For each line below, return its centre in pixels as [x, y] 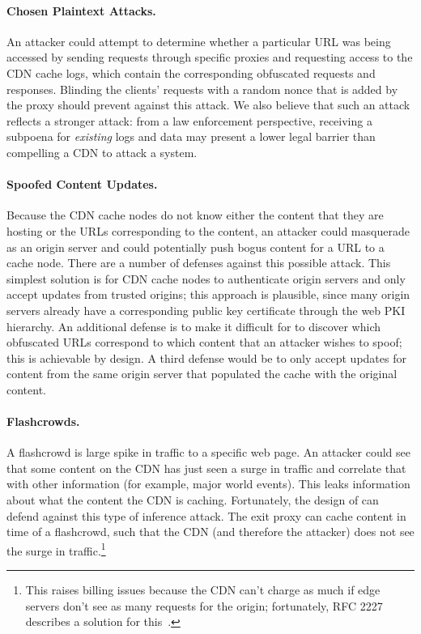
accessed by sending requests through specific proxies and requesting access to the [210, 57]
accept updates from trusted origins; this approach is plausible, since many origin [208, 294]
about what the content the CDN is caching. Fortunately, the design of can [193, 500]
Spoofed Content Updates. [82, 184]
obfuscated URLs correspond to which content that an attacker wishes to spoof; [204, 342]
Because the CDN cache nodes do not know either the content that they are [195, 215]
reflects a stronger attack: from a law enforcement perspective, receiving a [189, 120]
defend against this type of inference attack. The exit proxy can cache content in [206, 515]
